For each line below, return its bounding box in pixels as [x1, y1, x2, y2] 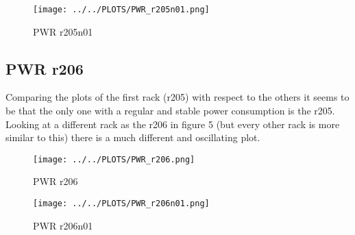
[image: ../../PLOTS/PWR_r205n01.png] [33, 5, 210, 14]
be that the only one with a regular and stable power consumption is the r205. [5, 103, 335, 118]
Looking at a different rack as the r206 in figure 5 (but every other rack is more [5, 116, 340, 131]
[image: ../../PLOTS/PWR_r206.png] [33, 154, 195, 164]
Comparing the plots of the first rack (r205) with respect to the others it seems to [5, 90, 350, 104]
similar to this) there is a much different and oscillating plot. [5, 130, 260, 145]
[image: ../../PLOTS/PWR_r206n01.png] [33, 199, 210, 209]
